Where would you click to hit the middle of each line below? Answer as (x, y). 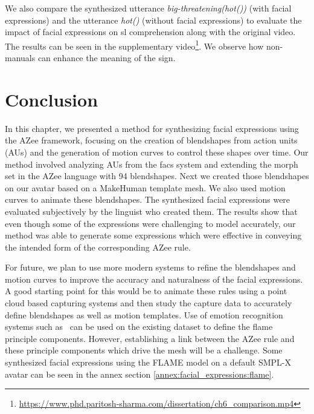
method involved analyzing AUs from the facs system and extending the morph (152, 164)
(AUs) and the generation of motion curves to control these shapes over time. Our (157, 152)
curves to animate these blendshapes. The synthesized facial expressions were (148, 199)
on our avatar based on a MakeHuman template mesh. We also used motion (145, 187)
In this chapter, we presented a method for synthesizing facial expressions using (152, 128)
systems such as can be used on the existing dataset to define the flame (139, 327)
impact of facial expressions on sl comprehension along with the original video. (150, 32)
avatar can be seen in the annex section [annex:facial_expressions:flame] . (139, 374)
